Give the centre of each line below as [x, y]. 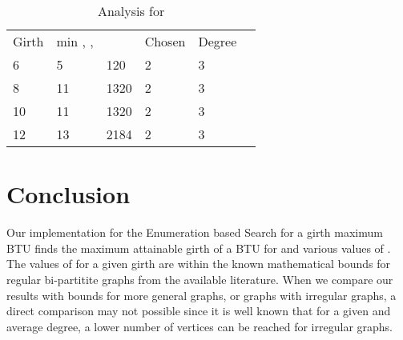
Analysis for [131, 11]
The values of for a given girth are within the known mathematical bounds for [199, 264]
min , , [75, 41]
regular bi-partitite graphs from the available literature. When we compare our [200, 279]
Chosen [165, 41]
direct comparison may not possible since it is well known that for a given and [199, 311]
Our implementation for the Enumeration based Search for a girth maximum [195, 232]
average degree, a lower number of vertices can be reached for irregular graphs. [199, 326]
